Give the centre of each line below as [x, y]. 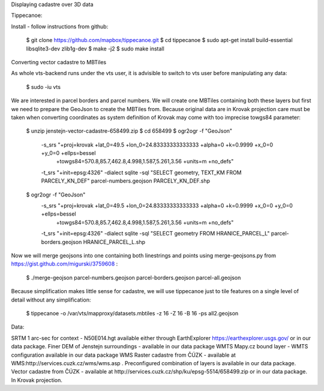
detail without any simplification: [51, 300]
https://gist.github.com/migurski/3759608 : [64, 264]
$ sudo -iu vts [43, 86]
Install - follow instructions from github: [60, 26]
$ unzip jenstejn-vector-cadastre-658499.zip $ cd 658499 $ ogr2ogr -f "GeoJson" [129, 131]
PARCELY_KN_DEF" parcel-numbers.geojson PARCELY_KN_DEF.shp [125, 181]
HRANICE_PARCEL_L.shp [114, 242]
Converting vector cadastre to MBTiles [59, 62]
